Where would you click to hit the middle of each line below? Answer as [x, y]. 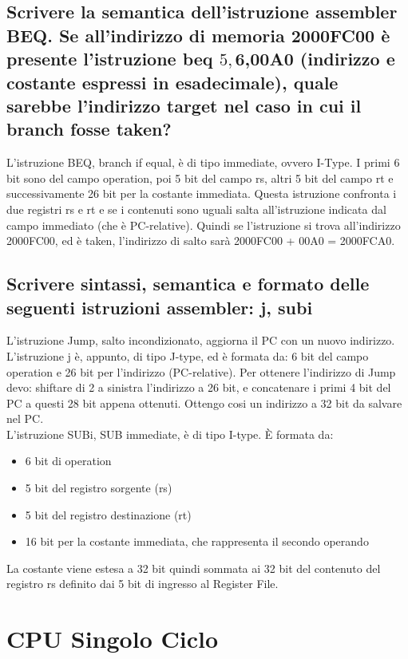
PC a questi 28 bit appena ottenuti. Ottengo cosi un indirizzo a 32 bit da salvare [204, 403]
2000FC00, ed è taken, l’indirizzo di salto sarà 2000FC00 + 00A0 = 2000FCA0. [201, 241]
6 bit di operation [68, 461]
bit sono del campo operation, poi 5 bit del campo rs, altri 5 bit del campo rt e [200, 178]
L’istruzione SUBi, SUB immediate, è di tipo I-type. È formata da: [170, 434]
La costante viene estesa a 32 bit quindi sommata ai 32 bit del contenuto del [194, 568]
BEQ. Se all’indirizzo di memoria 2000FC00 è [198, 35]
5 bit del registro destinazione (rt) [108, 514]
